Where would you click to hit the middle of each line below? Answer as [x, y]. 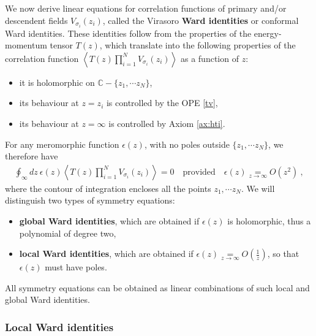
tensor [61, 45]
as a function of [209, 58]
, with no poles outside [187, 144]
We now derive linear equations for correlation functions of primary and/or [146, 8]
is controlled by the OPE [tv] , [162, 103]
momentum [26, 45]
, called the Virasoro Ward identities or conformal [201, 20]
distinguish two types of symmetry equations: [90, 200]
